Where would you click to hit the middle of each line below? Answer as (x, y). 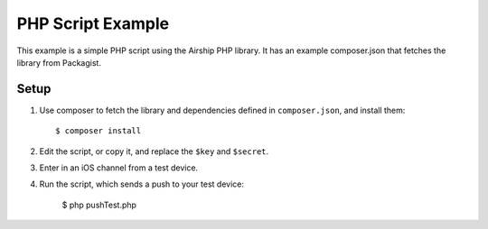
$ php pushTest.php (99, 205)
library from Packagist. (59, 62)
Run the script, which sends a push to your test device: (141, 184)
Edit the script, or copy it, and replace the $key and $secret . (154, 151)
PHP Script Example (93, 23)
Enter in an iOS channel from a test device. (119, 168)
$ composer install (99, 131)
